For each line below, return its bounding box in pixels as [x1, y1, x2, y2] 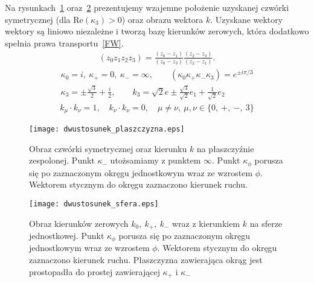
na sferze [249, 217, 283, 229]
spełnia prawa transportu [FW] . [5, 36, 124, 49]
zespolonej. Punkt [29, 154, 95, 167]
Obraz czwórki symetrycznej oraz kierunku [29, 142, 187, 154]
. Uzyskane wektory [210, 13, 283, 25]
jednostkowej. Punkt [29, 229, 104, 241]
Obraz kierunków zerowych [29, 217, 129, 229]
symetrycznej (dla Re [5, 13, 83, 25]
